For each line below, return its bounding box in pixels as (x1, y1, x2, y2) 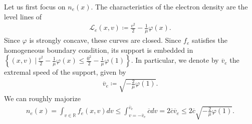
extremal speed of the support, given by (4, 67, 126, 77)
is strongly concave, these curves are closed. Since (29, 35, 181, 45)
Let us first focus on (4, 1, 66, 11)
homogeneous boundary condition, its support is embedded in (4, 44, 193, 55)
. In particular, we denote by (131, 55, 219, 65)
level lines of (4, 11, 42, 21)
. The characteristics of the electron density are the (91, 1, 248, 11)
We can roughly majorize (4, 93, 81, 104)
